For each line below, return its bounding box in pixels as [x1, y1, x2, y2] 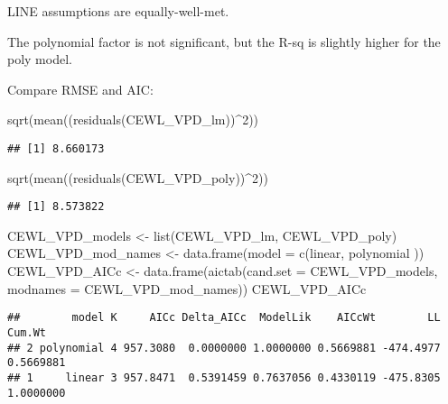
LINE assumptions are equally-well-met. [7, 2, 229, 20]
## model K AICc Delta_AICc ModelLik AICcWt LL [7, 311, 441, 325]
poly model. [7, 50, 72, 69]
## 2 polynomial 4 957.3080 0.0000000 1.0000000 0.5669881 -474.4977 [7, 341, 441, 354]
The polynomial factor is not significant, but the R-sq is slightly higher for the [7, 32, 441, 50]
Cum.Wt [7, 326, 46, 339]
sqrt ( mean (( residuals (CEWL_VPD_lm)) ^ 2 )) [7, 110, 259, 129]
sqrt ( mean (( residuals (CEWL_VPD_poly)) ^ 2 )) [7, 168, 268, 187]
